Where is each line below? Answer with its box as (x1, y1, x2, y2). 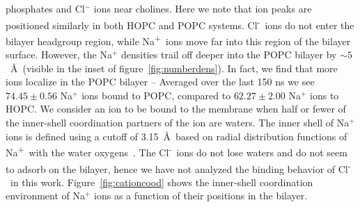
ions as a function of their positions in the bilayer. (94, 188, 308, 203)
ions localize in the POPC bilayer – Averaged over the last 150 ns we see (6, 74, 315, 89)
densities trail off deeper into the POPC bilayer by (121, 47, 337, 62)
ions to (310, 88, 339, 102)
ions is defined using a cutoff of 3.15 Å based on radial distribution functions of (6, 129, 347, 143)
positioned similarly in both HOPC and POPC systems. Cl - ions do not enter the (6, 15, 354, 32)
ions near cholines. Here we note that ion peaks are (93, 1, 312, 15)
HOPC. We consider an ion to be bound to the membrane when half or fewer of (6, 101, 346, 116)
